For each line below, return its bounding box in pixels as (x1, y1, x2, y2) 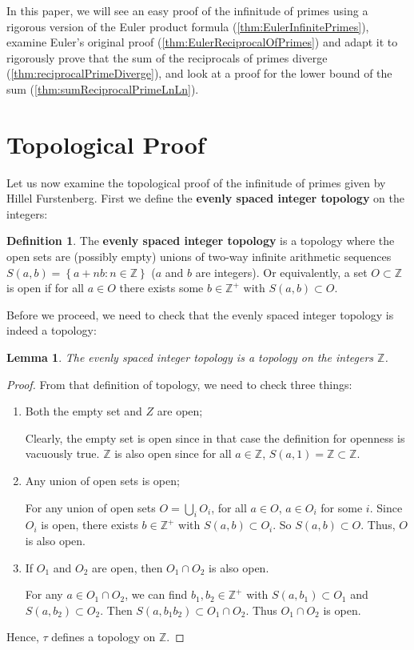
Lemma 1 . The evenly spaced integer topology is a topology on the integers (6, 349, 374, 366)
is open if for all (6, 279, 84, 296)
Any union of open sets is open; (25, 472, 180, 488)
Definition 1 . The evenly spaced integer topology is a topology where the (6, 232, 395, 249)
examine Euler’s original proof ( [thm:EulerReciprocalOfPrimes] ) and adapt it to (6, 34, 398, 50)
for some (320, 499, 363, 516)
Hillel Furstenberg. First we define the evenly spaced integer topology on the (6, 190, 404, 207)
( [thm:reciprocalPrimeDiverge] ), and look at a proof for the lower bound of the (6, 65, 392, 82)
